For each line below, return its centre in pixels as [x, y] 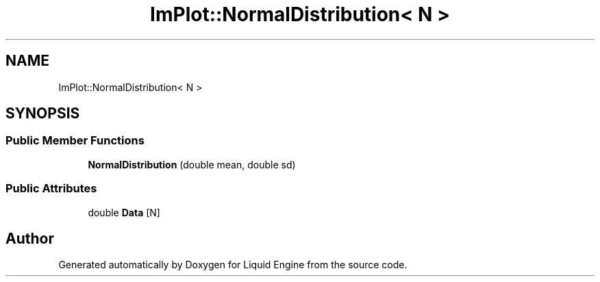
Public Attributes [51, 189]
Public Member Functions [75, 141]
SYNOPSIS [43, 114]
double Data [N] [124, 212]
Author [30, 238]
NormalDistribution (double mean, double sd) [192, 164]
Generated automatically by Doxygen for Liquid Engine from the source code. [233, 265]
